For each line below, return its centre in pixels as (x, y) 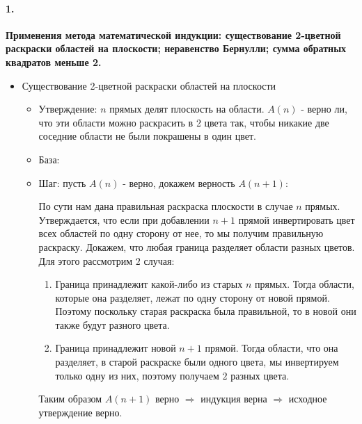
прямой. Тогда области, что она (271, 348)
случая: (159, 260)
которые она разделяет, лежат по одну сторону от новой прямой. (192, 297)
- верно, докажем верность (179, 182)
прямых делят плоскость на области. (187, 109)
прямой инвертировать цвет (297, 219)
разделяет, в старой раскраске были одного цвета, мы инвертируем (197, 362)
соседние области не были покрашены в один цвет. (147, 136)
